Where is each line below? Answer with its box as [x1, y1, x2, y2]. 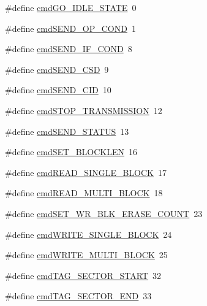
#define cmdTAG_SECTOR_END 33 [5, 289, 152, 302]
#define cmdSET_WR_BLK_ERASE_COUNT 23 [5, 207, 203, 220]
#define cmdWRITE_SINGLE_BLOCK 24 [5, 228, 172, 240]
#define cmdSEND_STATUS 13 [5, 124, 129, 137]
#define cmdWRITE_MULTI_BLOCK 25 [5, 248, 168, 261]
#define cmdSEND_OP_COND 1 [5, 21, 136, 34]
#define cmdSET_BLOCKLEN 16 [5, 145, 138, 158]
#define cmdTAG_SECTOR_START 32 [5, 269, 162, 281]
